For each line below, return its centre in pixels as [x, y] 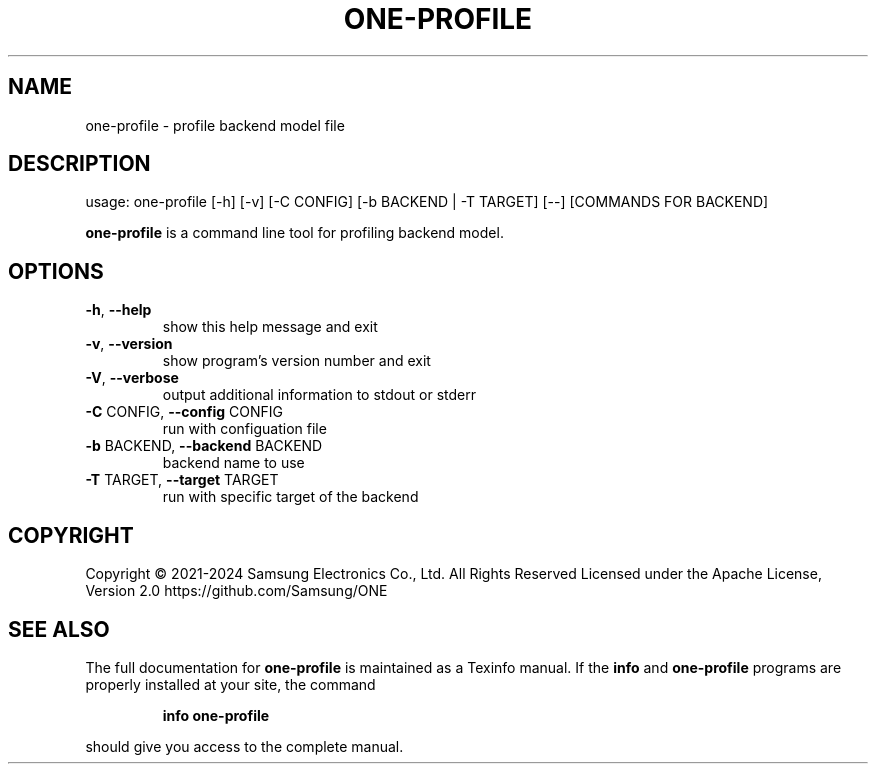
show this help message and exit [270, 327]
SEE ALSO [59, 629]
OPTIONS [56, 271]
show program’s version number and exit [296, 361]
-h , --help [118, 310]
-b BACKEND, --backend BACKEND [204, 446]
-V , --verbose [132, 378]
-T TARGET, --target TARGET [182, 480]
